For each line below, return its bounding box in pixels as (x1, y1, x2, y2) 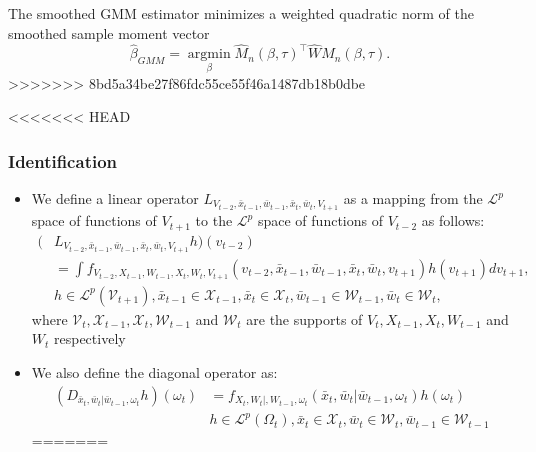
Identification (8, 148, 118, 173)
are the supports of (246, 308, 363, 329)
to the (195, 210, 233, 231)
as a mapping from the (343, 188, 483, 209)
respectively (54, 328, 126, 349)
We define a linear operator (31, 188, 199, 209)
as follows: (421, 210, 485, 231)
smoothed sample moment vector (8, 22, 210, 43)
